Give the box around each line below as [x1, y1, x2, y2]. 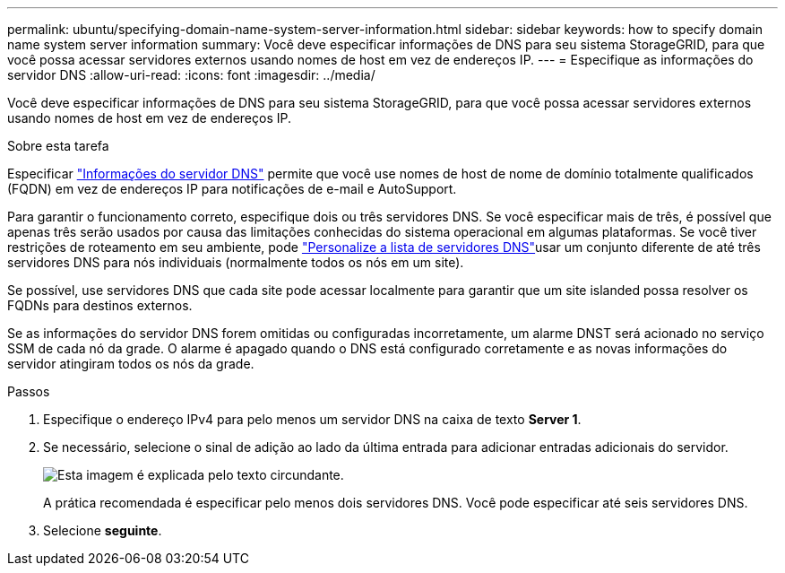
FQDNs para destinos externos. [7, 298, 193, 313]
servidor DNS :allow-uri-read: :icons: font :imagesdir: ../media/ [7, 67, 375, 82]
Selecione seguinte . [43, 523, 162, 538]
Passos [7, 384, 50, 399]
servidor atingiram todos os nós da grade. [7, 356, 254, 371]
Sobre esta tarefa [7, 138, 109, 153]
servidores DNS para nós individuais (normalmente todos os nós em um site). [7, 255, 464, 270]
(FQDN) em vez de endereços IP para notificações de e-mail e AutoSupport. [7, 181, 457, 196]
